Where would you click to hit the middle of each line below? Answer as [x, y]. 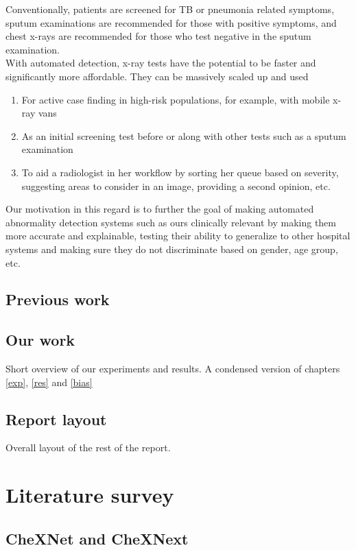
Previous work [58, 299]
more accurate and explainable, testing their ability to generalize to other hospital [178, 236]
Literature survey [90, 495]
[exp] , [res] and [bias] [49, 382]
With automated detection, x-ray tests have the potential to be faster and [161, 63]
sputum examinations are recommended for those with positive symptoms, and [171, 22]
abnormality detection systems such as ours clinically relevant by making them [171, 222]
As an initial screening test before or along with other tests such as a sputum [184, 135]
